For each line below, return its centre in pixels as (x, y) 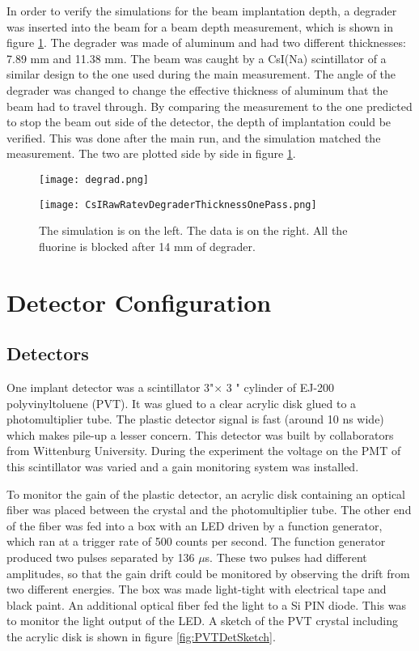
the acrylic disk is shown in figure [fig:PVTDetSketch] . (141, 636)
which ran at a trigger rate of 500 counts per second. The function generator (196, 541)
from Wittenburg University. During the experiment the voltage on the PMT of (204, 451)
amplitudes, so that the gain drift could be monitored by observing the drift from (208, 573)
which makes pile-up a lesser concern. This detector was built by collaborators (200, 434)
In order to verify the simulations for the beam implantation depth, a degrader (202, 11)
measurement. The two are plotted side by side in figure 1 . (151, 153)
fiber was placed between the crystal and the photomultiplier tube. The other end (209, 510)
